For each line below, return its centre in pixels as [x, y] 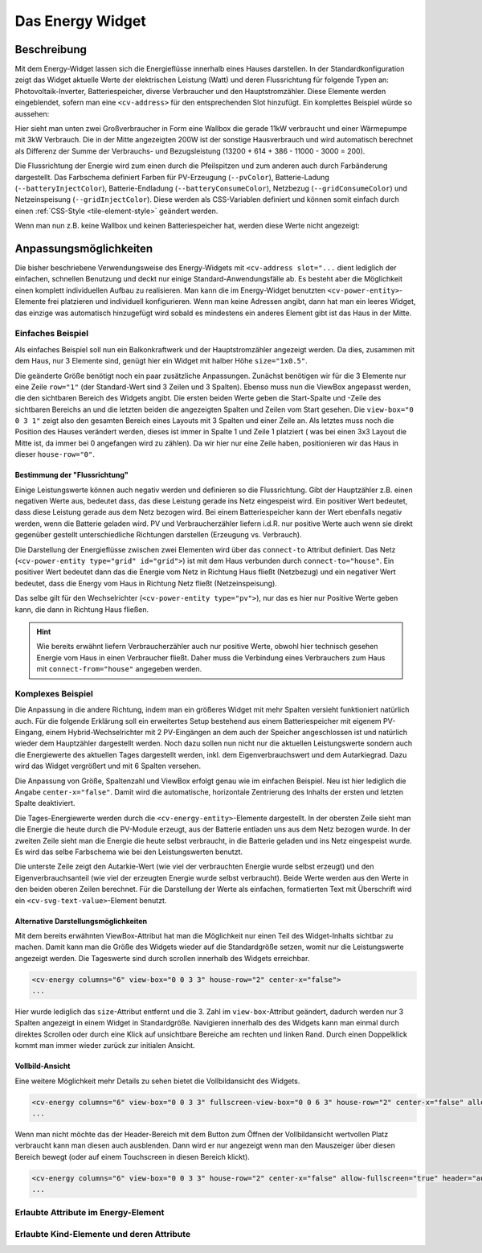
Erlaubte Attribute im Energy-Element [90, 1213]
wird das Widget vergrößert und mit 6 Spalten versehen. [108, 766]
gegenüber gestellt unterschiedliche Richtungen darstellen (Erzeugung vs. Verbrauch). [158, 535]
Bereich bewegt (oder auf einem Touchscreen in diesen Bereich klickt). [133, 1156]
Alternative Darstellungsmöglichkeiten [81, 921]
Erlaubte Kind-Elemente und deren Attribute [103, 1235]
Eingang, [29, 733]
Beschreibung [51, 49]
